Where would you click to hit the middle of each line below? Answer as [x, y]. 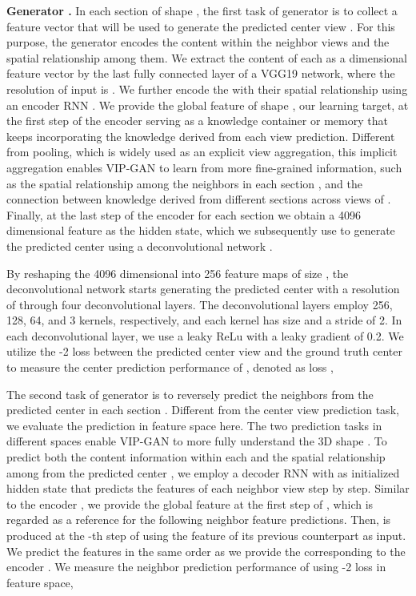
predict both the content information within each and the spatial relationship [196, 457]
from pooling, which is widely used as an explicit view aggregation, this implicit [202, 152]
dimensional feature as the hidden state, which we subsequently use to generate [201, 230]
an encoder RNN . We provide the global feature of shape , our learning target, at [208, 105]
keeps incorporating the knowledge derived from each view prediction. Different [201, 136]
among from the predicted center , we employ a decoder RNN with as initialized [203, 472]
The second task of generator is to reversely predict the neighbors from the [190, 394]
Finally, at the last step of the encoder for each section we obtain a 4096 [184, 214]
